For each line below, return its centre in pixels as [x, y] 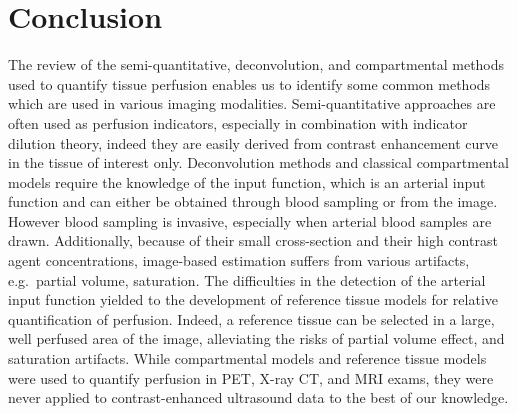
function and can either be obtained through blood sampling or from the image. [253, 201]
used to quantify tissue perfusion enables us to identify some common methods [249, 83]
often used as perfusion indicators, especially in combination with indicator [238, 122]
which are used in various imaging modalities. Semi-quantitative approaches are [252, 103]
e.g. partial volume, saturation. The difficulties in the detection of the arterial [247, 279]
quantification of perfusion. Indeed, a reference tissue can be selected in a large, [251, 318]
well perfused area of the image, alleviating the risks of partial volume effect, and [256, 338]
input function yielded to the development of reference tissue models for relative [253, 299]
